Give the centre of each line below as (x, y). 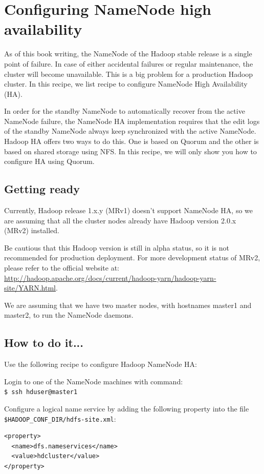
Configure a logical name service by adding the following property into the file (127, 409)
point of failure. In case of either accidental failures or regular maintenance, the (129, 63)
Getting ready (42, 189)
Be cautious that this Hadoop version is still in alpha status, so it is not (117, 247)
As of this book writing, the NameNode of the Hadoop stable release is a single (128, 54)
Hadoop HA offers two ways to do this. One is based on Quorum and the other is (131, 141)
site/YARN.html (30, 288)
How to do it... (44, 343)
